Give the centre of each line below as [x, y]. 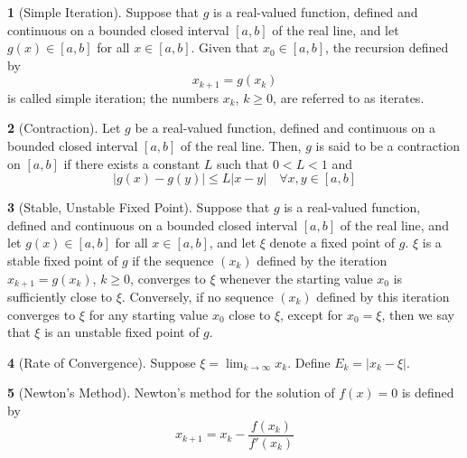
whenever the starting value [296, 278]
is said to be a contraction [388, 146]
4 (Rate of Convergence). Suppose [102, 362]
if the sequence [173, 260]
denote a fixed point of [332, 243]
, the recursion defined [387, 47]
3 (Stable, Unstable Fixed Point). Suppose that [139, 207]
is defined [428, 393]
